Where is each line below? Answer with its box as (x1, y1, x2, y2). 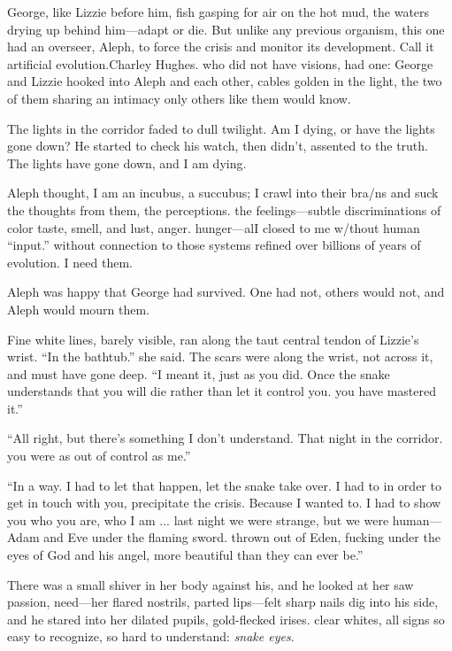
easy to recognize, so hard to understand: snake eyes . (7, 627, 295, 646)
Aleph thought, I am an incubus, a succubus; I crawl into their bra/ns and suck (7, 183, 439, 202)
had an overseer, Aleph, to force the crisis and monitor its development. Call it (7, 37, 434, 56)
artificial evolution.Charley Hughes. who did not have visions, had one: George (7, 54, 433, 73)
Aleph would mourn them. (7, 299, 150, 318)
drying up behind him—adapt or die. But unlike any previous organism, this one (7, 19, 445, 38)
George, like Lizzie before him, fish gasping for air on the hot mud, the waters (7, 3, 430, 20)
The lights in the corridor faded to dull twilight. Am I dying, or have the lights (7, 119, 435, 137)
